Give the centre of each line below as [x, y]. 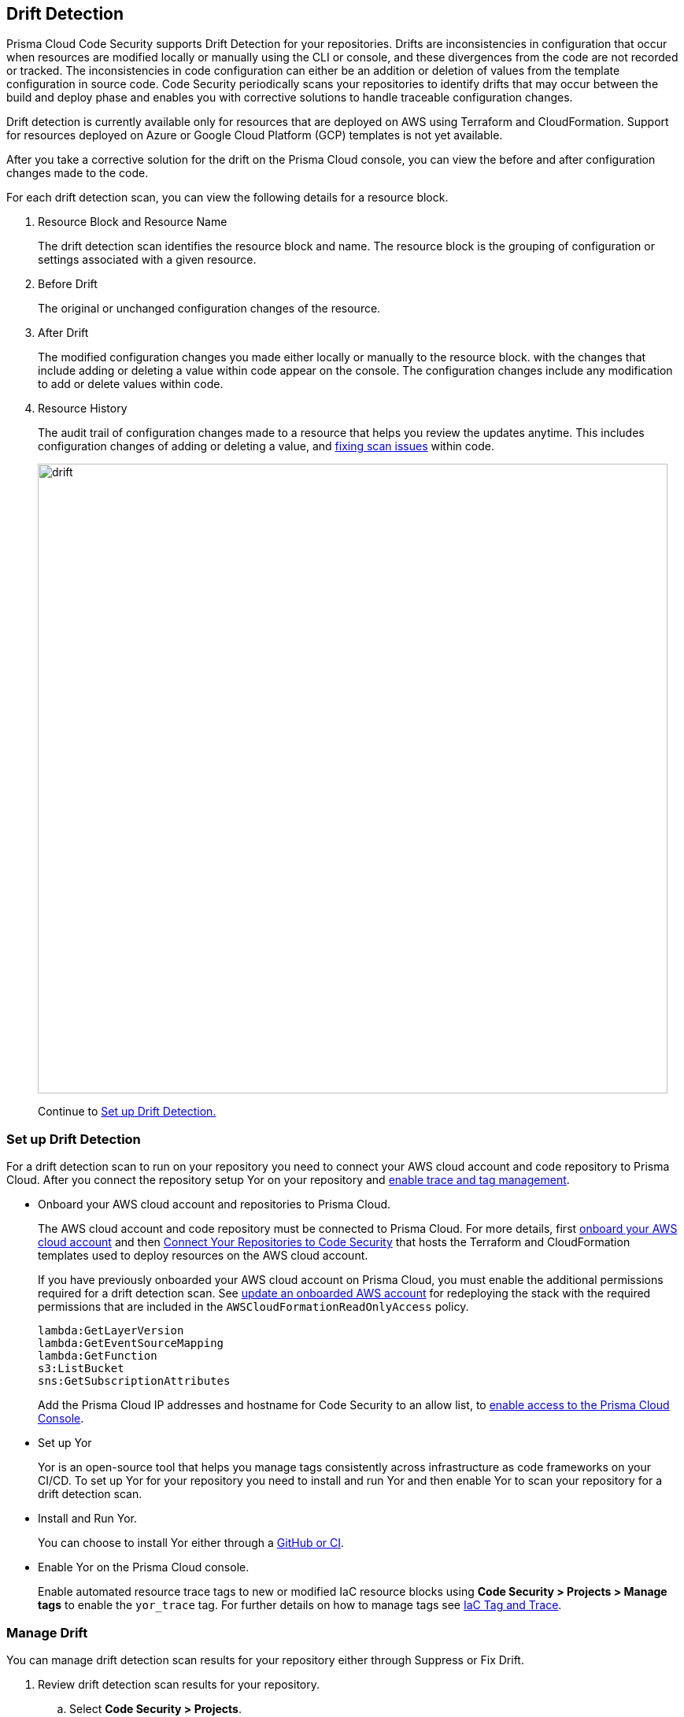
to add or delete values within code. [131, 384]
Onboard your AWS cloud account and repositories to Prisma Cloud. [214, 1204]
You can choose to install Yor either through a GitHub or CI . [191, 1543]
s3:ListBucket [81, 1369]
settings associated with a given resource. [147, 260]
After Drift [63, 333]
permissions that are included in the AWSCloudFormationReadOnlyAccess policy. [253, 1307]
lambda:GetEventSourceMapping [131, 1343]
